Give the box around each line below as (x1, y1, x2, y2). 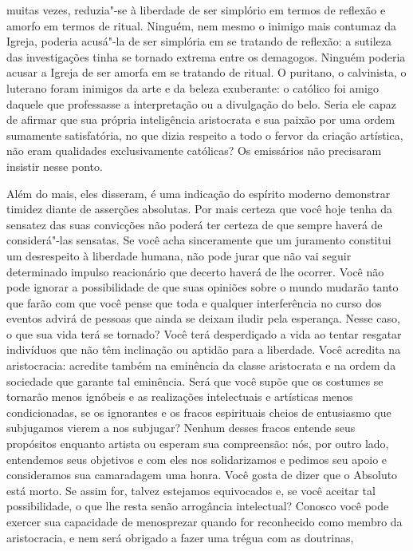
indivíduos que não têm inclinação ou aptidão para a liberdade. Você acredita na (6, 341, 401, 358)
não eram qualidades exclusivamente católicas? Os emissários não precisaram (6, 142, 382, 159)
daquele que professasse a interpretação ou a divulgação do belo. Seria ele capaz (6, 95, 396, 112)
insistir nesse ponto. (6, 157, 103, 174)
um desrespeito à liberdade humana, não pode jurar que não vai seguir (6, 247, 352, 264)
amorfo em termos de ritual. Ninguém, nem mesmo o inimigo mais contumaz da (6, 17, 397, 34)
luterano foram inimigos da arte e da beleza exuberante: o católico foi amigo (6, 79, 379, 96)
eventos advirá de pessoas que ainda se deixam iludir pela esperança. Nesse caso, (6, 310, 400, 327)
